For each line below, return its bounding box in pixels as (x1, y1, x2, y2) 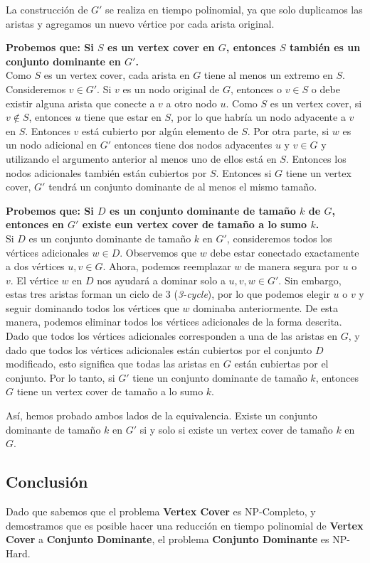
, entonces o (231, 81, 282, 96)
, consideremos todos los (226, 230, 332, 245)
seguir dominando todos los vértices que (6, 300, 179, 315)
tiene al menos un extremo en (203, 68, 333, 82)
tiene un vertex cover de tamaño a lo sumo (16, 384, 203, 399)
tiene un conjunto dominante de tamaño (132, 370, 307, 385)
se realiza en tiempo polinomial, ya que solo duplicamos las (105, 2, 363, 16)
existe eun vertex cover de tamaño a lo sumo (82, 217, 307, 232)
